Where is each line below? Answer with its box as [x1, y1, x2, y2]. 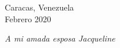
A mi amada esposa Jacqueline [5, 32, 115, 44]
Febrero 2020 [5, 12, 51, 25]
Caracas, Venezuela [5, 1, 74, 13]
